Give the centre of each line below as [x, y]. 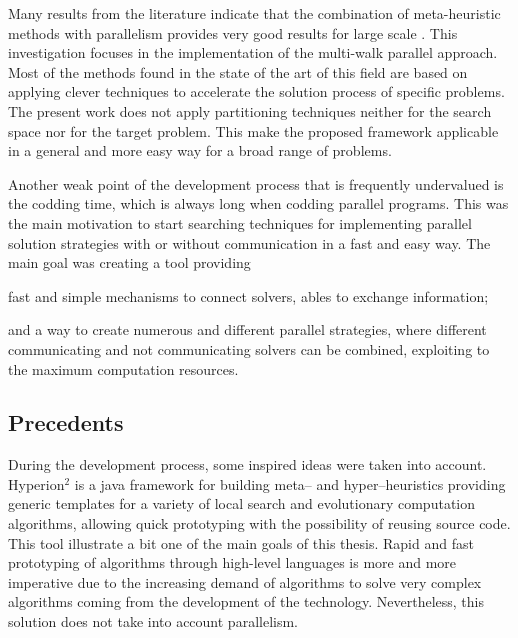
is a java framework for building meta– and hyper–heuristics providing [290, 483]
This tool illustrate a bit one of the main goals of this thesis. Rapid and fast [241, 542]
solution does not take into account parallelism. [153, 621]
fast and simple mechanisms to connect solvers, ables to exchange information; [248, 295]
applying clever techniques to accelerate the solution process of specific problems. [256, 91]
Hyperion [36, 483]
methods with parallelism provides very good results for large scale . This [233, 32]
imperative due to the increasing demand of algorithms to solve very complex [245, 581]
